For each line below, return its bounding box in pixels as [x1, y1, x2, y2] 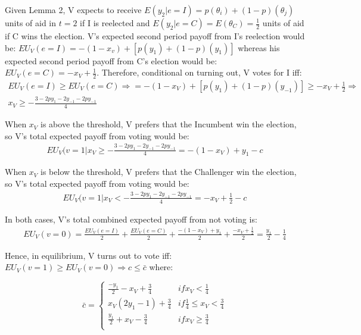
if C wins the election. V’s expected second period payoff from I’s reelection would [5, 30, 305, 42]
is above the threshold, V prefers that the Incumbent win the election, [41, 118, 297, 130]
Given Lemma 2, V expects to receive [5, 4, 142, 15]
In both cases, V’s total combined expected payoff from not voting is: [5, 212, 257, 225]
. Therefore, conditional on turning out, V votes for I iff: [97, 66, 302, 79]
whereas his [238, 41, 280, 54]
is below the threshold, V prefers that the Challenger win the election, [41, 165, 297, 178]
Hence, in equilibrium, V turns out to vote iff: [5, 249, 172, 261]
